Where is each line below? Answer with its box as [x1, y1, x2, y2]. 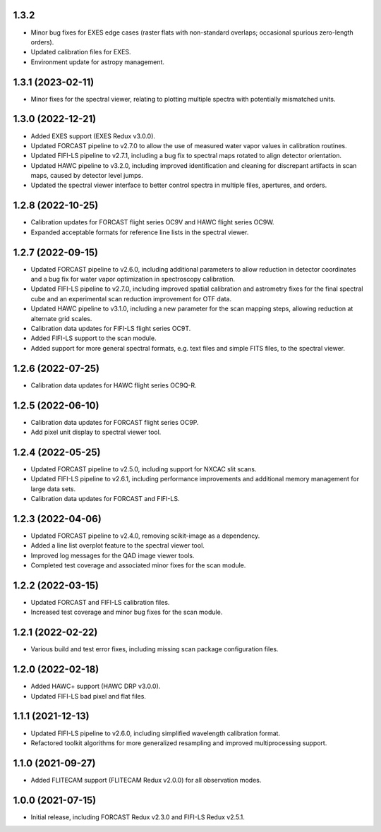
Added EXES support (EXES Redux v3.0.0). [30, 131, 155, 140]
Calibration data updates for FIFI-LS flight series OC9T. [30, 325, 191, 332]
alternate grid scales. [30, 314, 92, 322]
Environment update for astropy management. [30, 57, 165, 66]
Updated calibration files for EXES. [30, 48, 131, 56]
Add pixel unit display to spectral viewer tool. [30, 428, 162, 436]
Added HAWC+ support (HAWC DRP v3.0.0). [30, 682, 161, 691]
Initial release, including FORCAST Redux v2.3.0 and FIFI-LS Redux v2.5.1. [30, 812, 245, 821]
